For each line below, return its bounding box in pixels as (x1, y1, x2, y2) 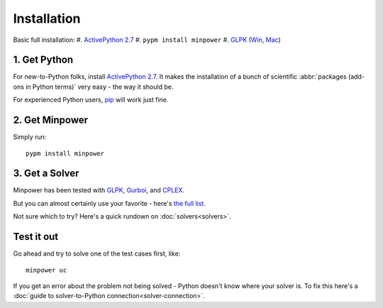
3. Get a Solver (13, 167, 79, 180)
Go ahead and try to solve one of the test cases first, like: (13, 249, 181, 258)
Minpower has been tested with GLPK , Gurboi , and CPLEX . (13, 186, 184, 194)
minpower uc (26, 266, 67, 274)
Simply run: (13, 133, 47, 141)
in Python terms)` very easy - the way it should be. (25, 82, 174, 91)
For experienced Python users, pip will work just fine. (13, 96, 169, 104)
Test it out (13, 231, 59, 243)
